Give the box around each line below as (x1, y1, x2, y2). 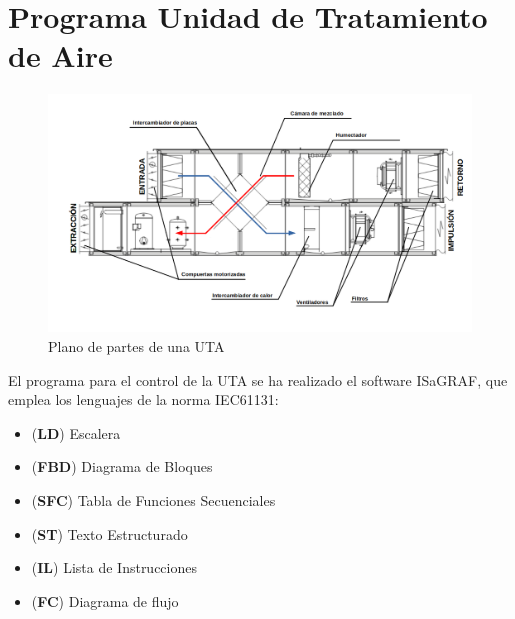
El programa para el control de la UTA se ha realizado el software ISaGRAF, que (8, 369, 508, 390)
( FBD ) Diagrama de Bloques (31, 456, 213, 477)
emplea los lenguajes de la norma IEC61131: (8, 389, 279, 410)
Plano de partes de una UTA (48, 335, 225, 356)
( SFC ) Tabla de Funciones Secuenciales (31, 489, 276, 510)
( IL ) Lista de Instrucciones (31, 557, 197, 578)
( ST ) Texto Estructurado (31, 523, 188, 544)
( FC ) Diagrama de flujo (31, 590, 179, 611)
